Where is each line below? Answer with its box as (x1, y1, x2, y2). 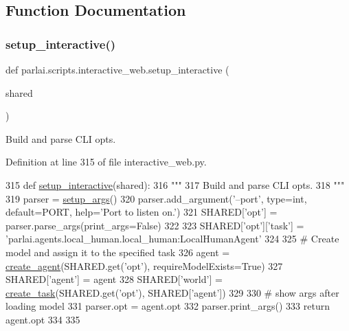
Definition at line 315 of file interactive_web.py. (5, 155, 207, 169)
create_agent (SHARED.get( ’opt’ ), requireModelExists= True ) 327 (5, 258, 283, 273)
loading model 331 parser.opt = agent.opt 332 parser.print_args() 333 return (5, 299, 330, 313)
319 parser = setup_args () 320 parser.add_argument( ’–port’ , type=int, (5, 191, 307, 205)
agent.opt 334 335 (5, 312, 80, 326)
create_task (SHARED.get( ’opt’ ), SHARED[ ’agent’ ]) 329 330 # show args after (5, 285, 339, 299)
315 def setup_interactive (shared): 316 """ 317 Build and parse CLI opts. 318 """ (5, 177, 345, 192)
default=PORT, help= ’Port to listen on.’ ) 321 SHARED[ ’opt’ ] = (5, 205, 278, 219)
